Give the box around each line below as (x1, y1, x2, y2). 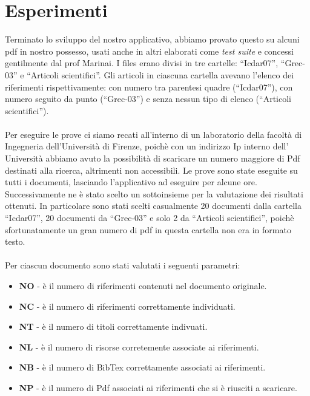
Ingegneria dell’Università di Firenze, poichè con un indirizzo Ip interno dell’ (5, 140, 289, 152)
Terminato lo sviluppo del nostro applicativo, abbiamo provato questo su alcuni (5, 33, 300, 46)
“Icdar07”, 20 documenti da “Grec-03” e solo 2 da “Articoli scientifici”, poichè (5, 211, 294, 224)
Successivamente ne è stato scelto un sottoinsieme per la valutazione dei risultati (5, 187, 303, 200)
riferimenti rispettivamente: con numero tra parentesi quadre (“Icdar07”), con (5, 80, 293, 93)
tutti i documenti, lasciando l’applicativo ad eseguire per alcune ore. (5, 176, 257, 188)
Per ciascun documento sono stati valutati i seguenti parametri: (5, 259, 240, 271)
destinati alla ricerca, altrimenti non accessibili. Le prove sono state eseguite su (5, 163, 298, 176)
